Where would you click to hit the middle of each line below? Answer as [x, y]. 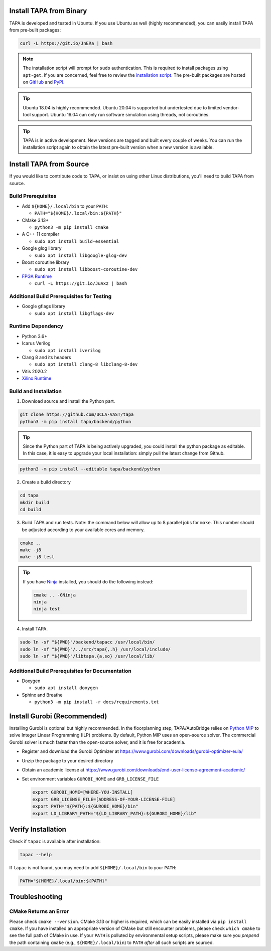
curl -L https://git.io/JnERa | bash [66, 43]
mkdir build [35, 502]
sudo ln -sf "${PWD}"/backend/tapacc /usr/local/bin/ [87, 642]
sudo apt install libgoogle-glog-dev [81, 255]
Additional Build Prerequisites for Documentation [70, 671]
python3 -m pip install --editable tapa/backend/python [90, 469]
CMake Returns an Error [39, 911]
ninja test [47, 609]
